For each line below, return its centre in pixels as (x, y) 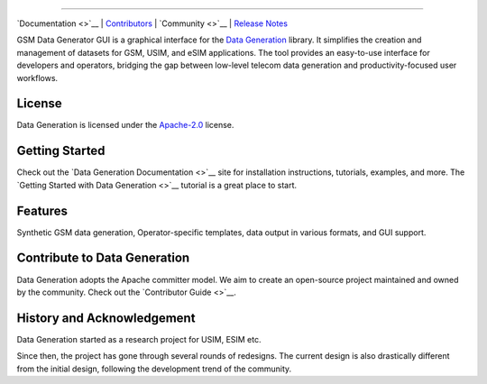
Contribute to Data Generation (103, 258)
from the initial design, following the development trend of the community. (154, 369)
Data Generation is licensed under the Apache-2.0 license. (125, 125)
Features (42, 210)
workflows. (37, 78)
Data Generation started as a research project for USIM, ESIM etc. (139, 339)
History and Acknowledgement (106, 318)
